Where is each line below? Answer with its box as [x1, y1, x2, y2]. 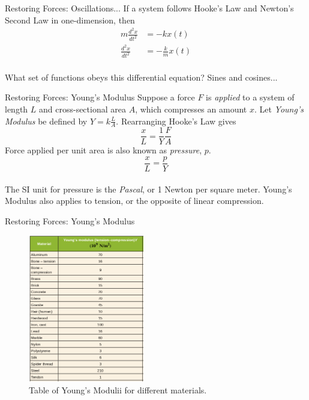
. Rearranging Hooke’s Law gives [116, 114, 236, 127]
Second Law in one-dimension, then [5, 13, 135, 26]
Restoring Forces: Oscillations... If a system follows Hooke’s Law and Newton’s [5, 2, 294, 14]
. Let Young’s [254, 102, 304, 115]
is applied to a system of [206, 91, 295, 103]
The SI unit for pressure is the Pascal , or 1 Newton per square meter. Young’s [5, 182, 292, 195]
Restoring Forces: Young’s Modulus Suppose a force [5, 91, 195, 103]
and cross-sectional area [39, 102, 126, 115]
